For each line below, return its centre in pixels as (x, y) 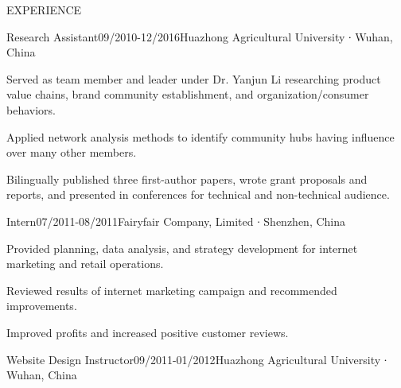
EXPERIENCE (44, 10)
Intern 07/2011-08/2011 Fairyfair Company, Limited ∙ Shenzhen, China (176, 221)
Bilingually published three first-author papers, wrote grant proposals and (187, 178)
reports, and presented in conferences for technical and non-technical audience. (198, 194)
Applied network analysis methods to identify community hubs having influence (200, 136)
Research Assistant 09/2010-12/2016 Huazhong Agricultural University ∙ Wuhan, (200, 36)
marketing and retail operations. (85, 264)
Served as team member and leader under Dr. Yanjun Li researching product (194, 78)
